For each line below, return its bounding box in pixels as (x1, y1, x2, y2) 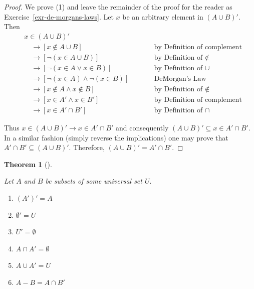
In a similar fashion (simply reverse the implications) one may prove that (4, 132, 228, 142)
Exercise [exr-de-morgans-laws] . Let (4, 11, 114, 22)
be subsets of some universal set (45, 176, 142, 186)
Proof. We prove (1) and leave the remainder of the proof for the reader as (4, 2, 232, 12)
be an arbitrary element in (122, 11, 203, 22)
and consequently (116, 122, 169, 133)
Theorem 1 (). (4, 159, 52, 169)
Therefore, (73, 142, 105, 153)
